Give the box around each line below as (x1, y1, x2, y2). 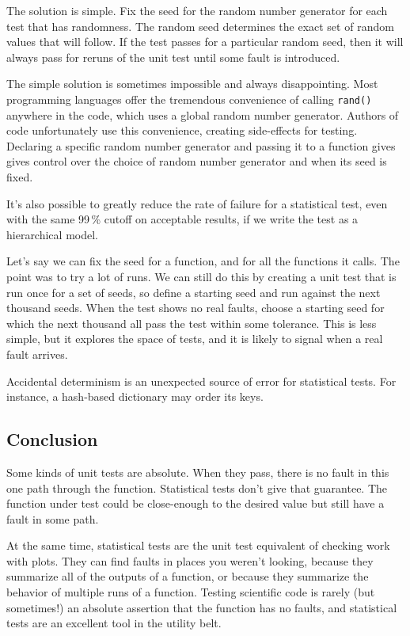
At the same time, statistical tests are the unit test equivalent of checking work (6, 537, 390, 554)
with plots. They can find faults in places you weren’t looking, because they (6, 552, 374, 569)
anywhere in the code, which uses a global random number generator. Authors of (6, 106, 399, 123)
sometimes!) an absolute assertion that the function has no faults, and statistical (6, 599, 397, 615)
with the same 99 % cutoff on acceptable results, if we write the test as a (6, 211, 359, 227)
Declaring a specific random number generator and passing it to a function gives (6, 137, 396, 154)
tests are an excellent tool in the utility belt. (6, 615, 222, 631)
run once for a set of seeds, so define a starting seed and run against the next (6, 284, 381, 300)
